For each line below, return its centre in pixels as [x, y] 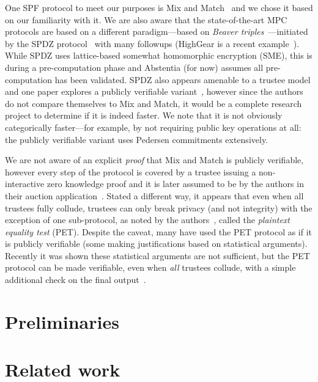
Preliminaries [62, 321]
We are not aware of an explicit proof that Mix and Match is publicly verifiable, [154, 160]
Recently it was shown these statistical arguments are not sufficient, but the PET [157, 255]
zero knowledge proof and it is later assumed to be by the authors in [175, 184]
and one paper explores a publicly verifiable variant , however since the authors [154, 91]
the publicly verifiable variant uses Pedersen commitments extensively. [137, 139]
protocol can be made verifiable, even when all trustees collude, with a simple [150, 267]
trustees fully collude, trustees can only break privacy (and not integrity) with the [159, 208]
